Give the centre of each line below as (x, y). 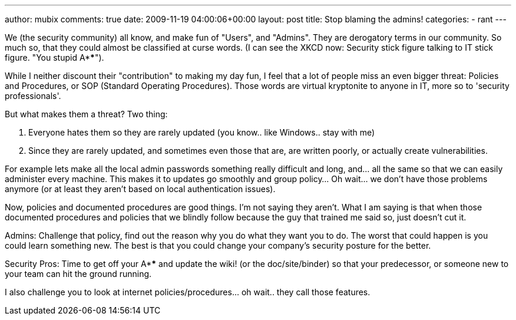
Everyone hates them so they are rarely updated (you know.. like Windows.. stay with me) (202, 132)
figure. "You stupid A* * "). (54, 57)
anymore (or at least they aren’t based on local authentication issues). (140, 189)
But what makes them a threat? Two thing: (86, 114)
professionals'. (33, 96)
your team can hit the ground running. (78, 274)
